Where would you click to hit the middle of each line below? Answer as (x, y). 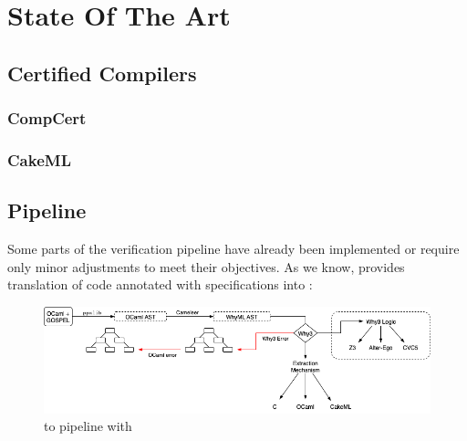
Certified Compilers (102, 73)
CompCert (47, 118)
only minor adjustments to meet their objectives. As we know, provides (206, 266)
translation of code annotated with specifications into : (160, 284)
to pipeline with (88, 426)
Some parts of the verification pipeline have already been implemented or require (233, 249)
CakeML (39, 159)
